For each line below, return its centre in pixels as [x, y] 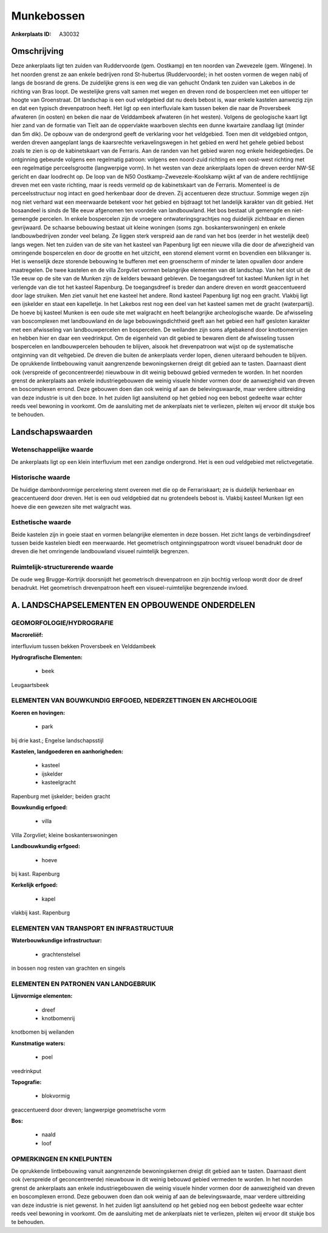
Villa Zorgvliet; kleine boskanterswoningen [64, 835]
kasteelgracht [59, 782]
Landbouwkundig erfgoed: [46, 846]
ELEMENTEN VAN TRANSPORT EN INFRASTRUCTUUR [92, 928]
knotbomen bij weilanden [43, 1032]
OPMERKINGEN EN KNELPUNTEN [62, 1159]
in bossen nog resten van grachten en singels [68, 968]
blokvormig [56, 1096]
